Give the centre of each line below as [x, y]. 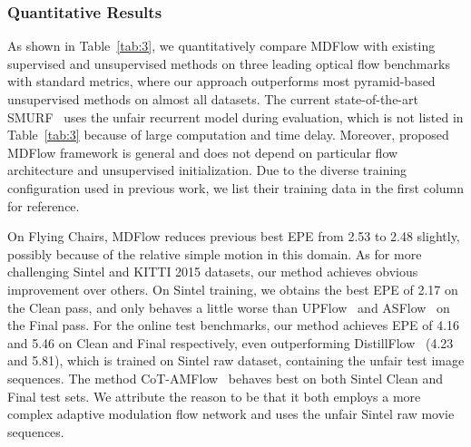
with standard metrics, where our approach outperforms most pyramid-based [221, 81]
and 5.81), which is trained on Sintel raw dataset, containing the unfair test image [236, 360]
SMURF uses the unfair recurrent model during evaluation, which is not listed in [235, 117]
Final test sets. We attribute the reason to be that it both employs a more [214, 396]
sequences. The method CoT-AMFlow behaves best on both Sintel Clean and [225, 378]
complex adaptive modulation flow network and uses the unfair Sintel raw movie [231, 414]
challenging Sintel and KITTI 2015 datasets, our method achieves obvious [213, 272]
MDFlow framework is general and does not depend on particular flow [203, 152]
